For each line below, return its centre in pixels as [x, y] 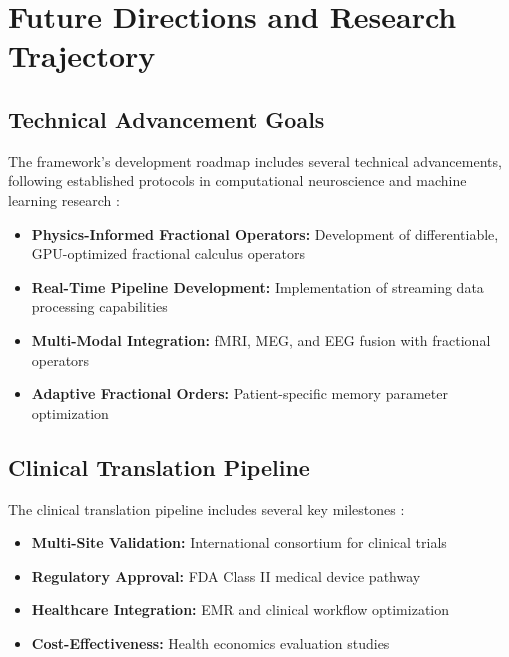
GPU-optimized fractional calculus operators [168, 253]
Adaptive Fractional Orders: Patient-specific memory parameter [239, 393]
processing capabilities [99, 306]
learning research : [64, 199]
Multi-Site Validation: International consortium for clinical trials [239, 542]
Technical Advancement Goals [166, 118]
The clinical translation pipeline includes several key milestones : [206, 508]
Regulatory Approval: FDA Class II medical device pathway [226, 575]
